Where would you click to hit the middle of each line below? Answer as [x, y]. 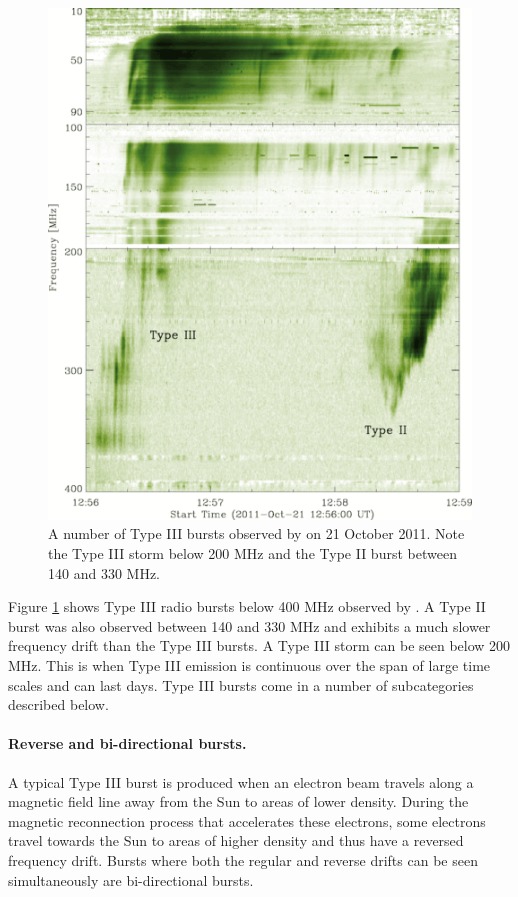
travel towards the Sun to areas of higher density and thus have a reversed [236, 840]
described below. [58, 704]
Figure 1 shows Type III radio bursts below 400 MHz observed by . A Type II [247, 606]
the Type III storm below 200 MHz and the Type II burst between [252, 553]
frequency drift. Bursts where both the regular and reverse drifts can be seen [243, 859]
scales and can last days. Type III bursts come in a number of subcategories [241, 684]
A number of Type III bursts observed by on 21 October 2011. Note [256, 533]
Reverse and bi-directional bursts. [127, 743]
